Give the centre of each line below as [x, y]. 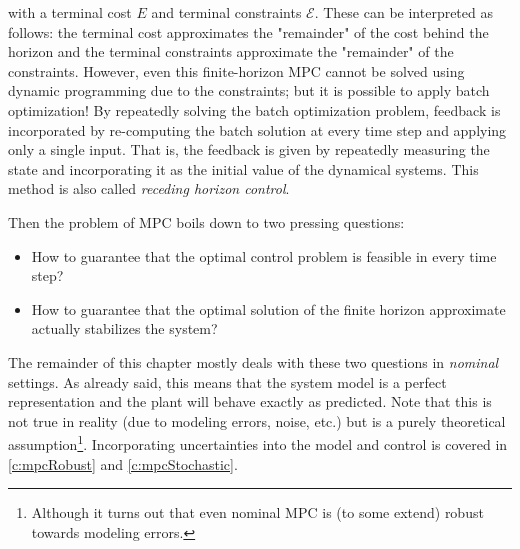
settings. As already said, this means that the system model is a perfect [227, 381]
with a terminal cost [70, 12]
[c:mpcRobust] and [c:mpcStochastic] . [123, 463]
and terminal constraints [226, 12]
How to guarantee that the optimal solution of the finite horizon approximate [268, 308]
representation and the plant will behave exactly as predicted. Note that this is [250, 401]
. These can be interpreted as [403, 12]
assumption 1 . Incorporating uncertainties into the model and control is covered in [258, 442]
